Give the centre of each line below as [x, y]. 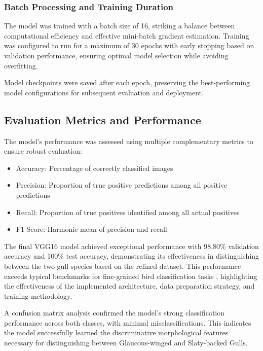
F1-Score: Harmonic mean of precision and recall [91, 229]
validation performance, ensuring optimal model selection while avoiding [116, 55]
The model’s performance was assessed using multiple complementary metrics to [129, 141]
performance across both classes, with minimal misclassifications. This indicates [128, 322]
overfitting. [21, 65]
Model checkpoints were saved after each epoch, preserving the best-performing [127, 82]
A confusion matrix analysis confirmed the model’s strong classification [115, 313]
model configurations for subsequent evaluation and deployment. [104, 92]
